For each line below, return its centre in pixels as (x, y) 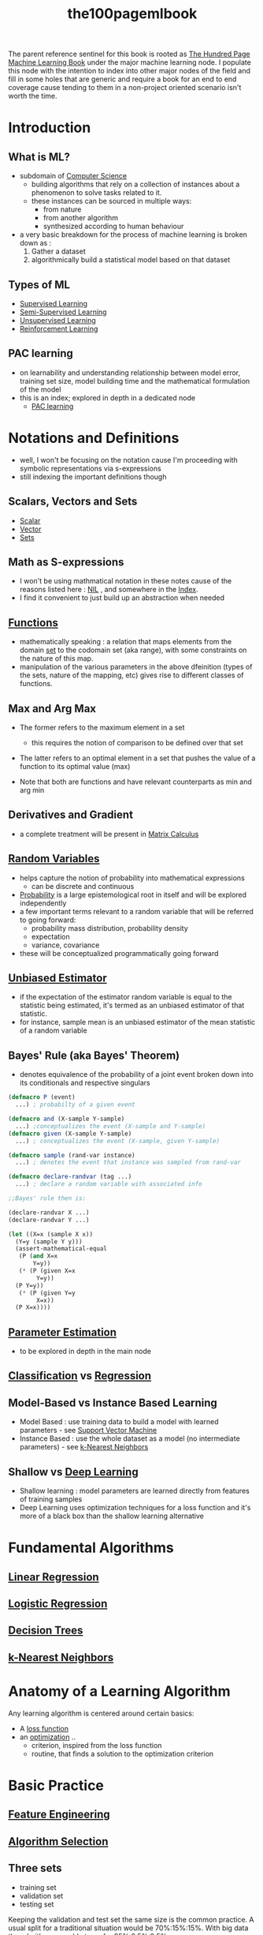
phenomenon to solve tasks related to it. (96, 193)
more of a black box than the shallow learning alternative (112, 1516)
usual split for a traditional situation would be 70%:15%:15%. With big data (128, 1928)
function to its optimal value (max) (75, 766)
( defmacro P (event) (42, 1097)
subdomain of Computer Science (73, 176)
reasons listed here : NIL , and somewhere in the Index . (109, 590)
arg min (32, 790)
